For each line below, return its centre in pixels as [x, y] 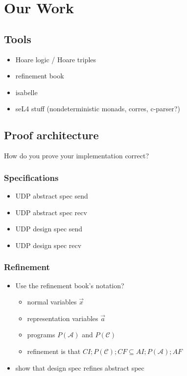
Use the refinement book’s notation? [70, 285]
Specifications [31, 177]
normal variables [52, 302]
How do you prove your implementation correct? [77, 156]
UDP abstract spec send [52, 195]
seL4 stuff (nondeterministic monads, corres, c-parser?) [98, 109]
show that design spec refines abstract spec [80, 367]
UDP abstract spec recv [51, 212]
